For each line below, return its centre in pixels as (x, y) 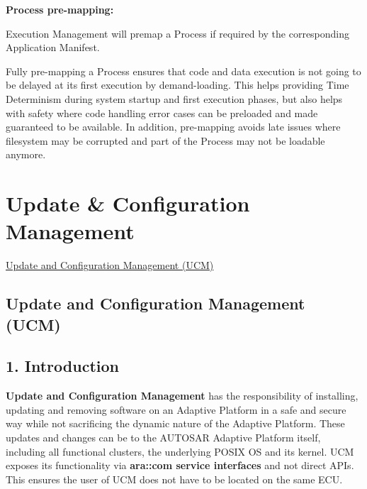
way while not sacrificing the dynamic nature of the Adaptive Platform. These (175, 423)
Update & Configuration (128, 203)
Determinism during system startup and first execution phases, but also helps (174, 98)
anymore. (26, 154)
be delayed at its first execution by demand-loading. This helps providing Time (177, 85)
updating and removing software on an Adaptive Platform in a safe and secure (176, 409)
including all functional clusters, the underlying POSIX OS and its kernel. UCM (180, 451)
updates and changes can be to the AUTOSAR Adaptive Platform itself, (163, 437)
